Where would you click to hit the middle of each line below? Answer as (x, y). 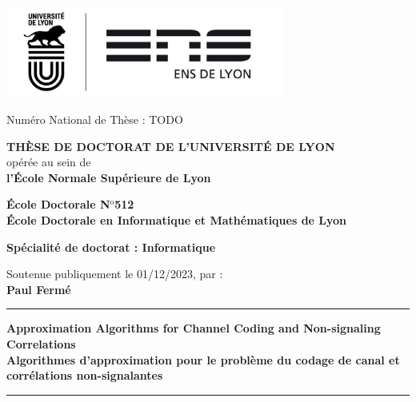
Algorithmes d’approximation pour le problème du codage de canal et (203, 359)
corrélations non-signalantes (85, 375)
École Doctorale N (58, 204)
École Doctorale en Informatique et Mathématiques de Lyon (177, 219)
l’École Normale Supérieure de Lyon (109, 177)
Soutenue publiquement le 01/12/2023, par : (115, 274)
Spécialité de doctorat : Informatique (111, 247)
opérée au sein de (49, 162)
